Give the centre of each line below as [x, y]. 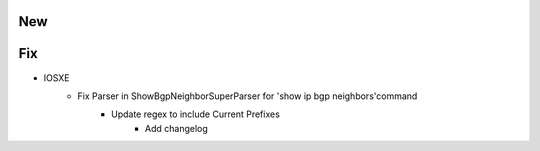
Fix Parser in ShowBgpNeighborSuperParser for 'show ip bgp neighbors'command [247, 96]
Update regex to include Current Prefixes [195, 114]
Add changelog [177, 128]
